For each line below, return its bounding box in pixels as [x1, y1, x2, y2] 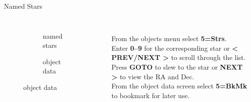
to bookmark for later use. [111, 90, 190, 100]
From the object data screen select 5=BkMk [111, 81, 247, 91]
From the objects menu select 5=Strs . [111, 33, 227, 44]
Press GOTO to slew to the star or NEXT [111, 61, 243, 72]
